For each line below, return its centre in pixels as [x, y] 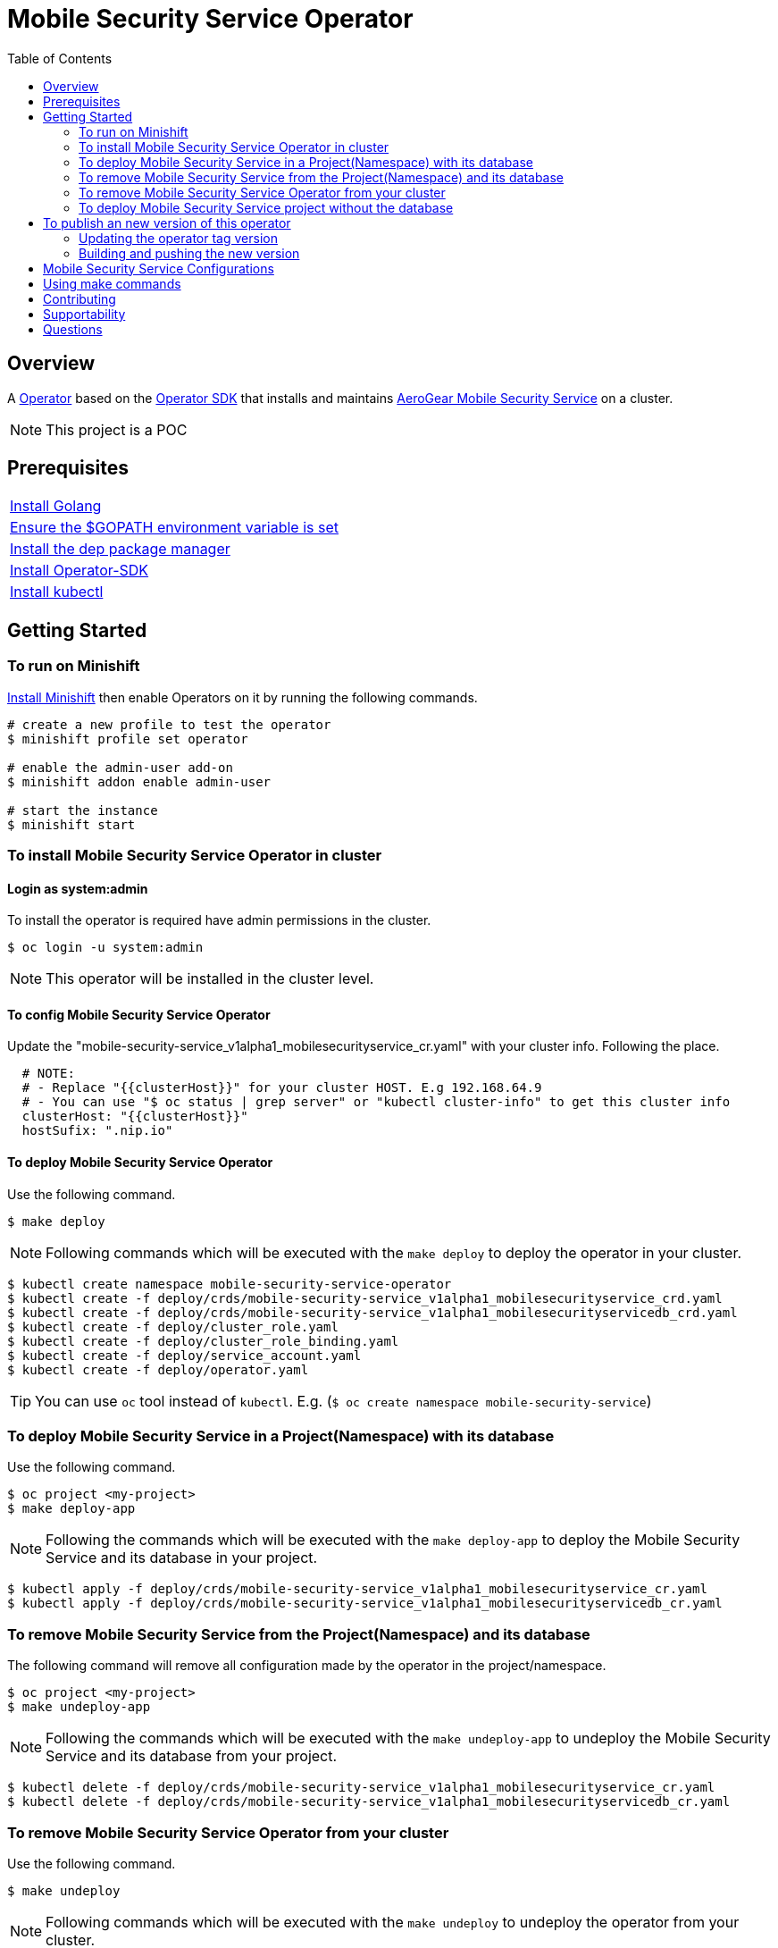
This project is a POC [117, 429]
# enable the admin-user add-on [120, 767]
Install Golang [56, 506]
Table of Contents [60, 58]
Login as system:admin [78, 888]
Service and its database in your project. [182, 1558]
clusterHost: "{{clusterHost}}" [135, 1117]
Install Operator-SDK [79, 571]
